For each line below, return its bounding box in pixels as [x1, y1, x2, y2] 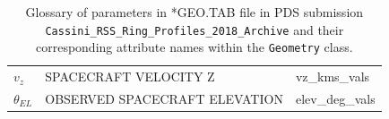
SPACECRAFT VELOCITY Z [45, 67, 215, 86]
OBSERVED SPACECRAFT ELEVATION [45, 89, 283, 107]
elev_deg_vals [295, 89, 376, 107]
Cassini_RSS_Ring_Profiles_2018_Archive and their [45, 20, 344, 38]
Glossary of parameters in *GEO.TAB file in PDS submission [25, 3, 364, 21]
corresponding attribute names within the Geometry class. [35, 38, 353, 56]
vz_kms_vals [295, 67, 370, 86]
